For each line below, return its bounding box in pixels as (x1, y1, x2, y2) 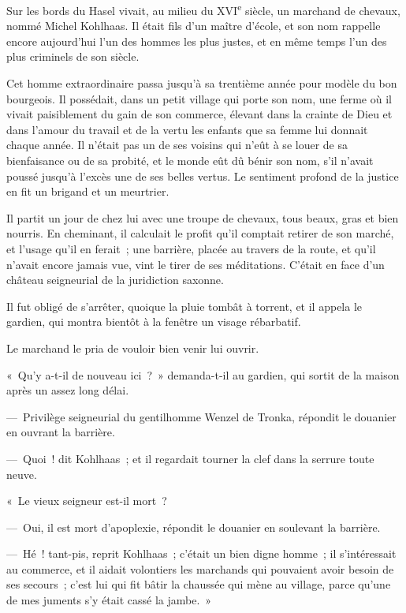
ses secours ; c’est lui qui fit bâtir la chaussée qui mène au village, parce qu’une (6, 576, 391, 592)
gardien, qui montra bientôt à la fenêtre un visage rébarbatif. (6, 313, 301, 330)
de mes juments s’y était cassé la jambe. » (6, 592, 212, 608)
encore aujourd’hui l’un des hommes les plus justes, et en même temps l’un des (6, 32, 387, 49)
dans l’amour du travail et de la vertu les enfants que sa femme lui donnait (6, 121, 368, 137)
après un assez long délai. (6, 382, 129, 398)
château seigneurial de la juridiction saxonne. (6, 271, 224, 288)
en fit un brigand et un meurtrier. (6, 183, 169, 200)
